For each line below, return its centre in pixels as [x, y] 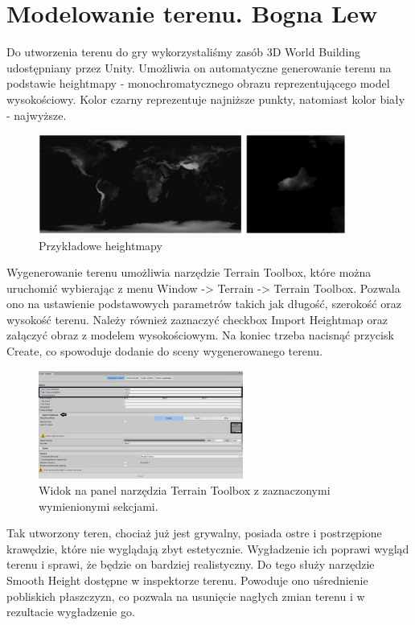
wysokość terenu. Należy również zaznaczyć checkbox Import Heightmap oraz [197, 319]
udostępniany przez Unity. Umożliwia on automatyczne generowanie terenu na [199, 67]
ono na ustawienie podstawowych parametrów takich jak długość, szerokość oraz [204, 304]
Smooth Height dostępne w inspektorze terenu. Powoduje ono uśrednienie [187, 580]
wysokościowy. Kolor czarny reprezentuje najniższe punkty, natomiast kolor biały [206, 99]
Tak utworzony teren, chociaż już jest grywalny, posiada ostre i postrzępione [194, 533]
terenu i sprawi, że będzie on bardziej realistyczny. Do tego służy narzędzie [191, 564]
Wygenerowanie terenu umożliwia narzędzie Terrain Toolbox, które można [189, 272]
